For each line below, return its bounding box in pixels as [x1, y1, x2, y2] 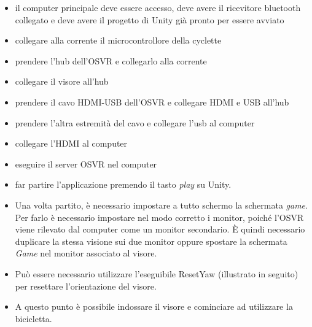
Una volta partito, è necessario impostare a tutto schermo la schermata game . [15, 198, 308, 211]
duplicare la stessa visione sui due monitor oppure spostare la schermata [15, 234, 287, 247]
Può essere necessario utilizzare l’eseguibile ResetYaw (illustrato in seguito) [15, 267, 298, 280]
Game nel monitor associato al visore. [15, 247, 157, 260]
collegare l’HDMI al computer [15, 137, 128, 150]
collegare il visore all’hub [15, 75, 109, 88]
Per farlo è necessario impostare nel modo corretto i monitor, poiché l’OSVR [15, 210, 304, 223]
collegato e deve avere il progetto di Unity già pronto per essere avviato [15, 13, 284, 26]
